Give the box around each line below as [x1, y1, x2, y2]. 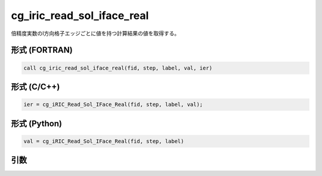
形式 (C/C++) [11, 81, 60, 92]
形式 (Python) [11, 118, 63, 128]
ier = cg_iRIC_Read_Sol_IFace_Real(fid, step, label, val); [23, 101, 203, 108]
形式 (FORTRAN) [11, 45, 73, 55]
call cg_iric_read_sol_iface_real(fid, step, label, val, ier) [23, 64, 213, 71]
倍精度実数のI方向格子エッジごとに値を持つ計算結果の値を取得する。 [11, 30, 180, 37]
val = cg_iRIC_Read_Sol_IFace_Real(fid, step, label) [23, 137, 184, 144]
